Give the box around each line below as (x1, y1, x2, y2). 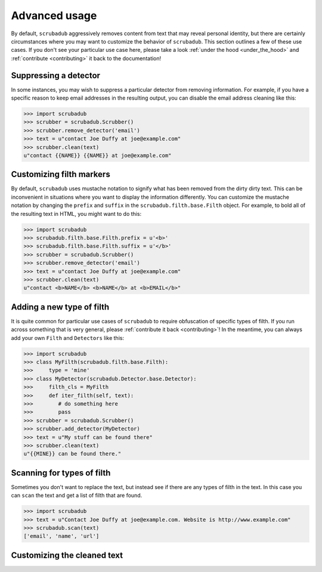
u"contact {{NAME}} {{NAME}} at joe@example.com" (23, 152, 172, 159)
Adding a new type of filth (11, 302, 110, 312)
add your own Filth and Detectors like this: (11, 334, 125, 341)
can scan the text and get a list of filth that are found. (11, 492, 143, 499)
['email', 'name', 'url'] (23, 533, 100, 540)
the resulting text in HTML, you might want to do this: (11, 210, 142, 217)
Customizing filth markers (11, 169, 110, 180)
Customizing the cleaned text (11, 550, 123, 560)
